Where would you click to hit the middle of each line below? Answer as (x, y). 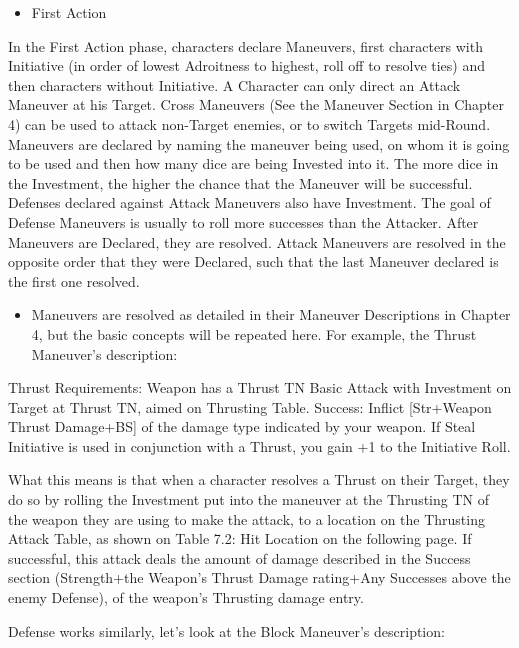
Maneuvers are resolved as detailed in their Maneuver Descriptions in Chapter (271, 314)
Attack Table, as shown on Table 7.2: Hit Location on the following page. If (240, 538)
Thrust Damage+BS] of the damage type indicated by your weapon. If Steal (242, 426)
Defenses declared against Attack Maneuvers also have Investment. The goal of (249, 202)
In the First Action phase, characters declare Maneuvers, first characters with (245, 45)
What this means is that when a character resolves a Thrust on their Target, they (259, 479)
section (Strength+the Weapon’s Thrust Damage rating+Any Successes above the (259, 577)
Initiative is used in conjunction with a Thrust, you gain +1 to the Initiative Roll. (259, 445)
